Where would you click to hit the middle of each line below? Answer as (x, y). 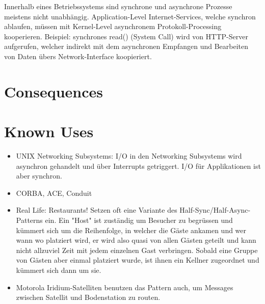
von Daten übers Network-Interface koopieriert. (78, 56)
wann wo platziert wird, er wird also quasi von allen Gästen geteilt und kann (136, 240)
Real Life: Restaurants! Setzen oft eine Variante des (97, 210)
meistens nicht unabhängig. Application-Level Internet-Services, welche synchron (130, 16)
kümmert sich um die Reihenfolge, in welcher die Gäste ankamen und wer (131, 230)
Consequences (54, 91)
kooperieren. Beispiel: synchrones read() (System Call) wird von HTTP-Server (126, 36)
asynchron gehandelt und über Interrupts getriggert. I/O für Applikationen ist (138, 166)
